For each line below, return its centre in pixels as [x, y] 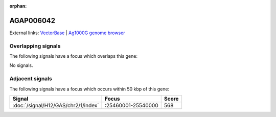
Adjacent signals [31, 79]
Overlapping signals [35, 46]
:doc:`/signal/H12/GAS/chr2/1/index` [56, 105]
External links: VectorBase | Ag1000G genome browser [67, 33]
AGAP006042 [32, 20]
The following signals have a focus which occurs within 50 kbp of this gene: [89, 89]
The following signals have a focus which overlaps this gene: [74, 56]
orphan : [18, 6]
